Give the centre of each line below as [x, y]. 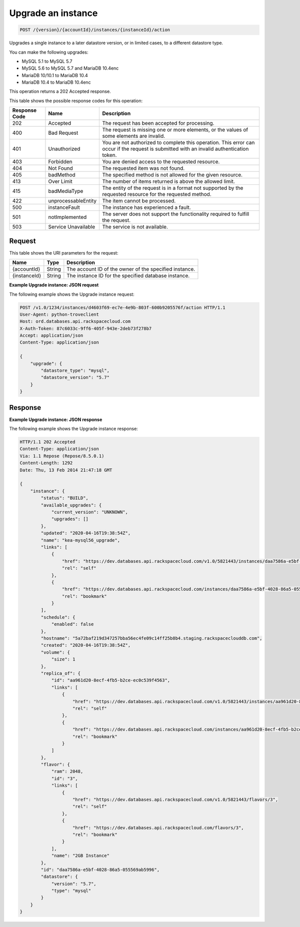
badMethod [62, 175]
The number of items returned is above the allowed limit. [168, 181]
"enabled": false [72, 624]
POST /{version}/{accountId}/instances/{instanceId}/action [95, 30]
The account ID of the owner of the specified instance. [131, 269]
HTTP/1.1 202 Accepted [47, 442]
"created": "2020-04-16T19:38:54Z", [86, 645]
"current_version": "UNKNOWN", [90, 512]
